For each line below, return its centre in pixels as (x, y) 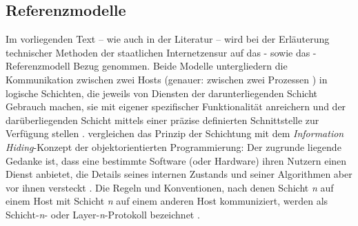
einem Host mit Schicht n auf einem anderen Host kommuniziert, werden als (167, 201)
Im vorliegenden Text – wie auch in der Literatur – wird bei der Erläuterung (168, 39)
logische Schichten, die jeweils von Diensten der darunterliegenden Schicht (162, 93)
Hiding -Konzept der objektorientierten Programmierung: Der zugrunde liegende (173, 146)
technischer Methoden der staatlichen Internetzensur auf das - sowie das (158, 52)
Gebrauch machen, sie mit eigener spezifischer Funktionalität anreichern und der (176, 106)
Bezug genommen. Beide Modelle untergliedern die (180, 66)
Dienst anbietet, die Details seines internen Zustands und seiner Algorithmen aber (179, 174)
